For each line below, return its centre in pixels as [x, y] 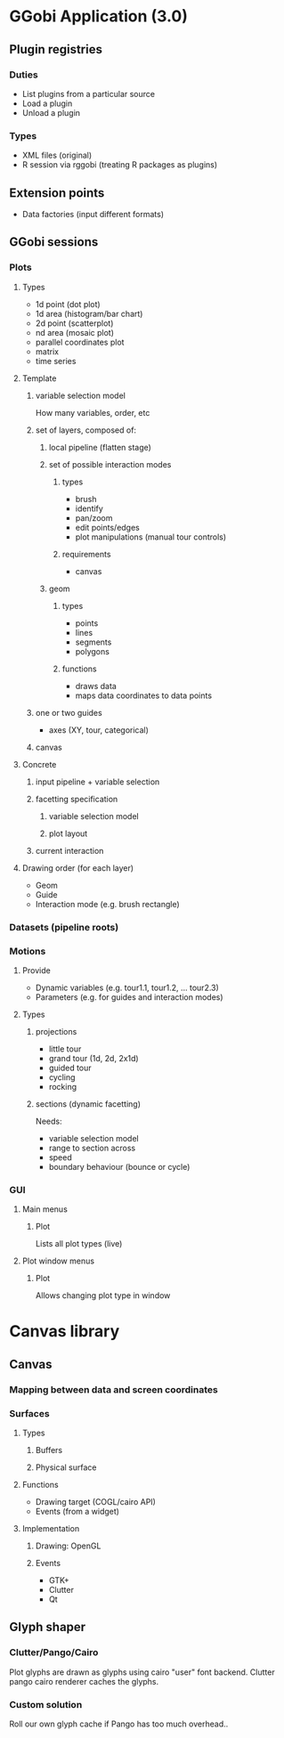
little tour [65, 1049]
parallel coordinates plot [80, 342]
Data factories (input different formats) [93, 214]
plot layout [68, 833]
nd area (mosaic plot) [74, 332]
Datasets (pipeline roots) [64, 927]
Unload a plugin [51, 112]
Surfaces [30, 1413]
